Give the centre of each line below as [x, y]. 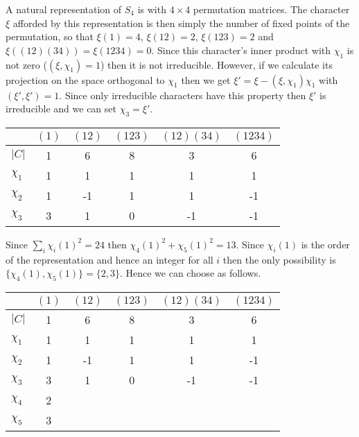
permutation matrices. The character [271, 9]
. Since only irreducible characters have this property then [183, 95]
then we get [206, 79]
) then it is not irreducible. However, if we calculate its [216, 64]
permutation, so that [50, 36]
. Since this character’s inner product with [241, 50]
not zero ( [26, 64]
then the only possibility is [279, 259]
